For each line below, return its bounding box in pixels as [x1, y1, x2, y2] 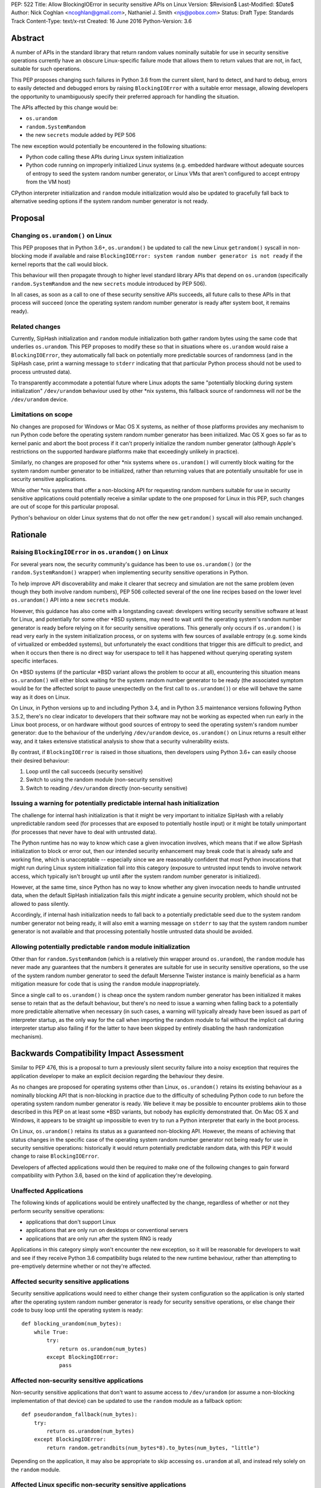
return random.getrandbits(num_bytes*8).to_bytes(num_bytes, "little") [46, 1444, 260, 1451]
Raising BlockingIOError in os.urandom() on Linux [11, 548, 169, 556]
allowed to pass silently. [11, 900, 70, 907]
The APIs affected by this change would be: [11, 104, 118, 111]
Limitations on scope [11, 411, 73, 419]
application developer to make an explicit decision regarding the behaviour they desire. [11, 1072, 224, 1080]
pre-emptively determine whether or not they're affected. [11, 1262, 152, 1270]
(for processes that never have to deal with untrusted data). [11, 828, 157, 836]
